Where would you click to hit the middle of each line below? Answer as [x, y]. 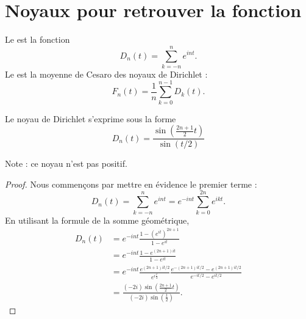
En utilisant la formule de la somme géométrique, [97, 220]
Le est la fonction [37, 39]
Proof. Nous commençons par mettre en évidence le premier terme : [131, 184]
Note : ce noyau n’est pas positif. [66, 163]
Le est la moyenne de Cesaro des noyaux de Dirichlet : [106, 74]
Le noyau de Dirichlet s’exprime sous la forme [91, 118]
